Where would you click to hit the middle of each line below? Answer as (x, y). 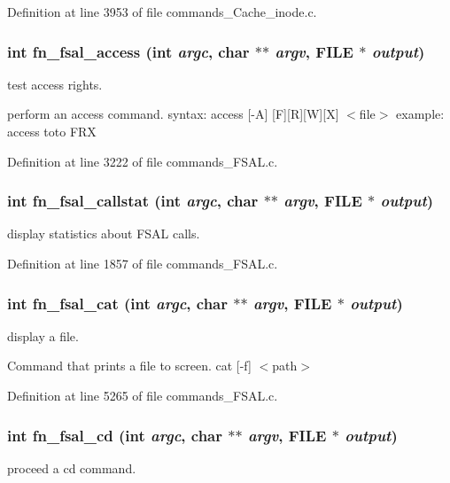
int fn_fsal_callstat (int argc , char (133, 201)
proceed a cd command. (72, 467)
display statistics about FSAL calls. (104, 234)
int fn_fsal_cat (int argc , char (118, 303)
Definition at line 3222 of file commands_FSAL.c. (143, 161)
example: (420, 114)
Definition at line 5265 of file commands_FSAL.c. (143, 395)
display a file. (43, 335)
